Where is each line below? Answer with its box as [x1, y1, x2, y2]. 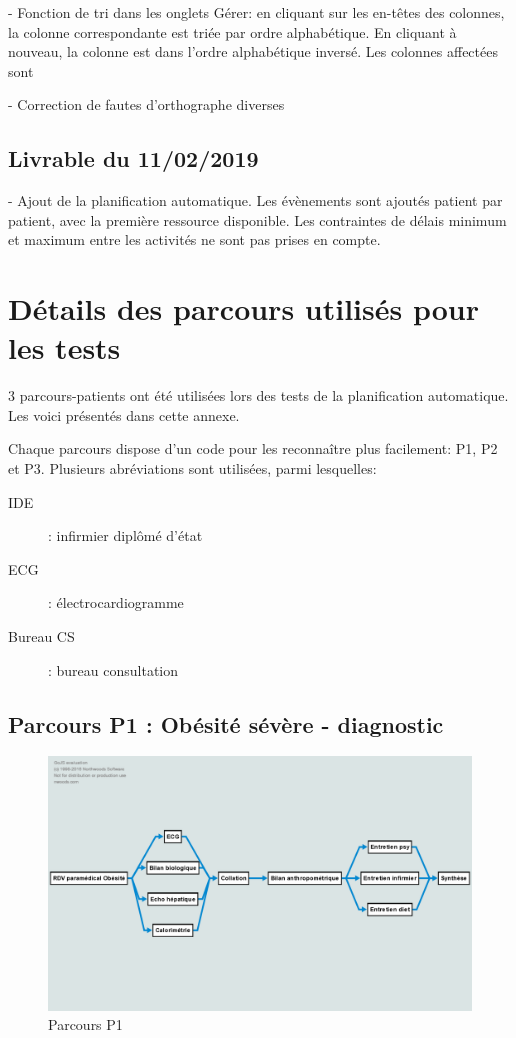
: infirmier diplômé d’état [48, 525, 203, 546]
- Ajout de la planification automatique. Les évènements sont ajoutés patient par [8, 190, 503, 211]
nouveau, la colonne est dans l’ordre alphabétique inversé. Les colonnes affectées [8, 41, 498, 62]
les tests [8, 327, 121, 368]
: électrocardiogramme [48, 592, 184, 613]
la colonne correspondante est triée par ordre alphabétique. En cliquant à [8, 21, 457, 42]
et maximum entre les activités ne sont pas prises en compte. [8, 229, 381, 250]
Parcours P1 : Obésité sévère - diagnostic [8, 708, 444, 739]
